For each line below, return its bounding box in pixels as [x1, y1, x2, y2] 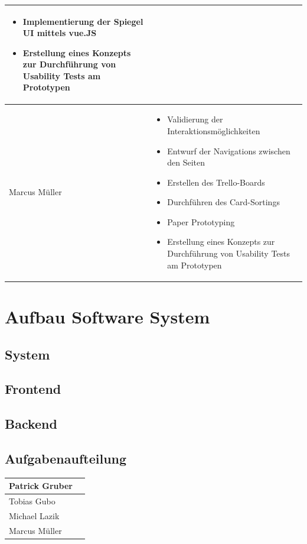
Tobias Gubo [9, 495, 55, 507]
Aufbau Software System [5, 304, 210, 328]
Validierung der [167, 113, 223, 125]
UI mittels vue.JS [22, 27, 97, 39]
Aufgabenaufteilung [5, 449, 127, 467]
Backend [5, 415, 57, 433]
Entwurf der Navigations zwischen [167, 144, 290, 157]
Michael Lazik [9, 509, 60, 522]
